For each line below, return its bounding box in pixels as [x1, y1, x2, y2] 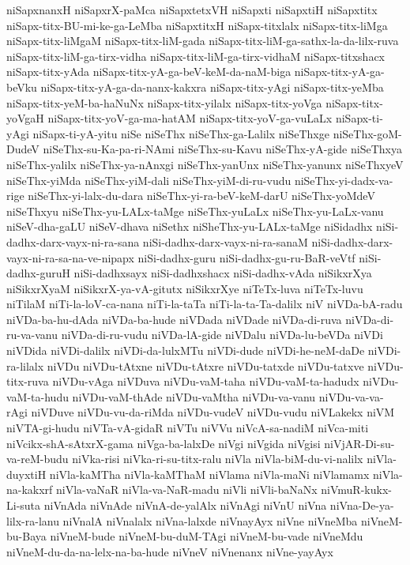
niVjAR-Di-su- [324, 435, 395, 451]
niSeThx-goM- [333, 125, 402, 141]
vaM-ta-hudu [6, 388, 69, 405]
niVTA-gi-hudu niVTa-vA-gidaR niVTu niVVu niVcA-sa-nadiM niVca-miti [6, 420, 369, 436]
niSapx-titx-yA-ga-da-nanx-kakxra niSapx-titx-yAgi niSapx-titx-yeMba [40, 78, 384, 95]
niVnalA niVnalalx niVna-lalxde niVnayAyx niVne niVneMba [62, 512, 358, 529]
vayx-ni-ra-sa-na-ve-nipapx [6, 249, 134, 266]
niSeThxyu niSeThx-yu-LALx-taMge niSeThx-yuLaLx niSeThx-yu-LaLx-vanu [6, 202, 384, 219]
